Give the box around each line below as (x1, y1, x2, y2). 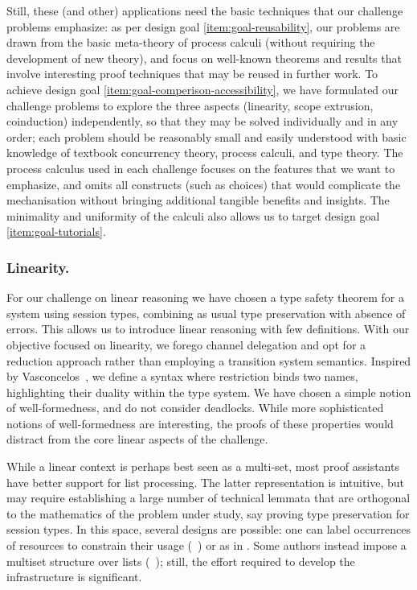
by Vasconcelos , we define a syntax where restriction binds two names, (6, 368, 358, 385)
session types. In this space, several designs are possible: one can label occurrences (6, 521, 411, 538)
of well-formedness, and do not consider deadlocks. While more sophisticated (6, 399, 384, 416)
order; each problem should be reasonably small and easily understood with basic (6, 128, 407, 145)
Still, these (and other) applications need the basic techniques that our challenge (6, 2, 403, 19)
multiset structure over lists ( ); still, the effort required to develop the (6, 552, 355, 569)
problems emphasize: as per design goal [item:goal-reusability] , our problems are (6, 18, 400, 35)
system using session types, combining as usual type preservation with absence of (6, 304, 406, 321)
